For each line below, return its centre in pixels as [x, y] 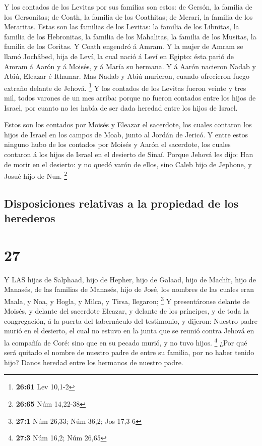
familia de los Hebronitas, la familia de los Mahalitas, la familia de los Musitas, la [130, 36]
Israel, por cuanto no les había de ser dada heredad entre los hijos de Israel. [121, 107]
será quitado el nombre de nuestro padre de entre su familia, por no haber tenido [129, 352]
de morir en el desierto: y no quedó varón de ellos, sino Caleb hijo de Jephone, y [128, 164]
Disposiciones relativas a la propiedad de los [121, 203]
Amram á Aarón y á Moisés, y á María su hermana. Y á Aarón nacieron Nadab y [130, 66]
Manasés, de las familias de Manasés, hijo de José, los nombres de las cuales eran [129, 289]
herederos [30, 218]
